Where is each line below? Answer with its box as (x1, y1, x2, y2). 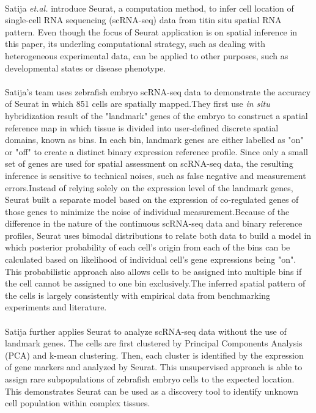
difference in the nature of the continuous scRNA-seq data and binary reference (5, 217, 303, 230)
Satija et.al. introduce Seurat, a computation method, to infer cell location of (5, 1, 294, 14)
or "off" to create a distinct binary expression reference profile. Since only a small (5, 145, 308, 158)
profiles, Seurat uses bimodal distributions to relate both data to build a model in (5, 228, 312, 241)
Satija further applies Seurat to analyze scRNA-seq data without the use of (5, 324, 287, 337)
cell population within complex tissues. (5, 397, 150, 409)
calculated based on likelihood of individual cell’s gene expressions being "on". (5, 253, 296, 266)
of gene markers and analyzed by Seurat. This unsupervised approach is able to (5, 360, 303, 373)
